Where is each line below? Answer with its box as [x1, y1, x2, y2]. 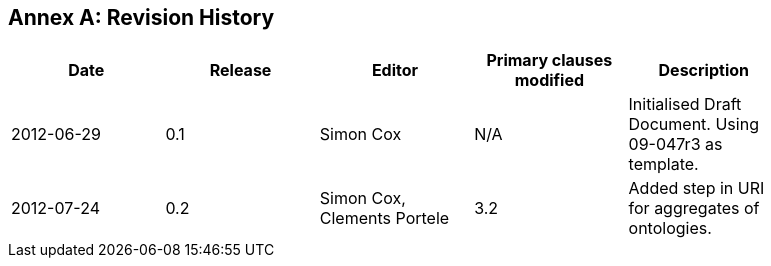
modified [514, 70, 585, 91]
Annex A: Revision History [8, 5, 275, 30]
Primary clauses [486, 50, 613, 71]
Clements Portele [319, 208, 450, 229]
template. [628, 154, 699, 175]
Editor [371, 60, 419, 81]
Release [209, 60, 272, 81]
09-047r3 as [628, 134, 723, 155]
